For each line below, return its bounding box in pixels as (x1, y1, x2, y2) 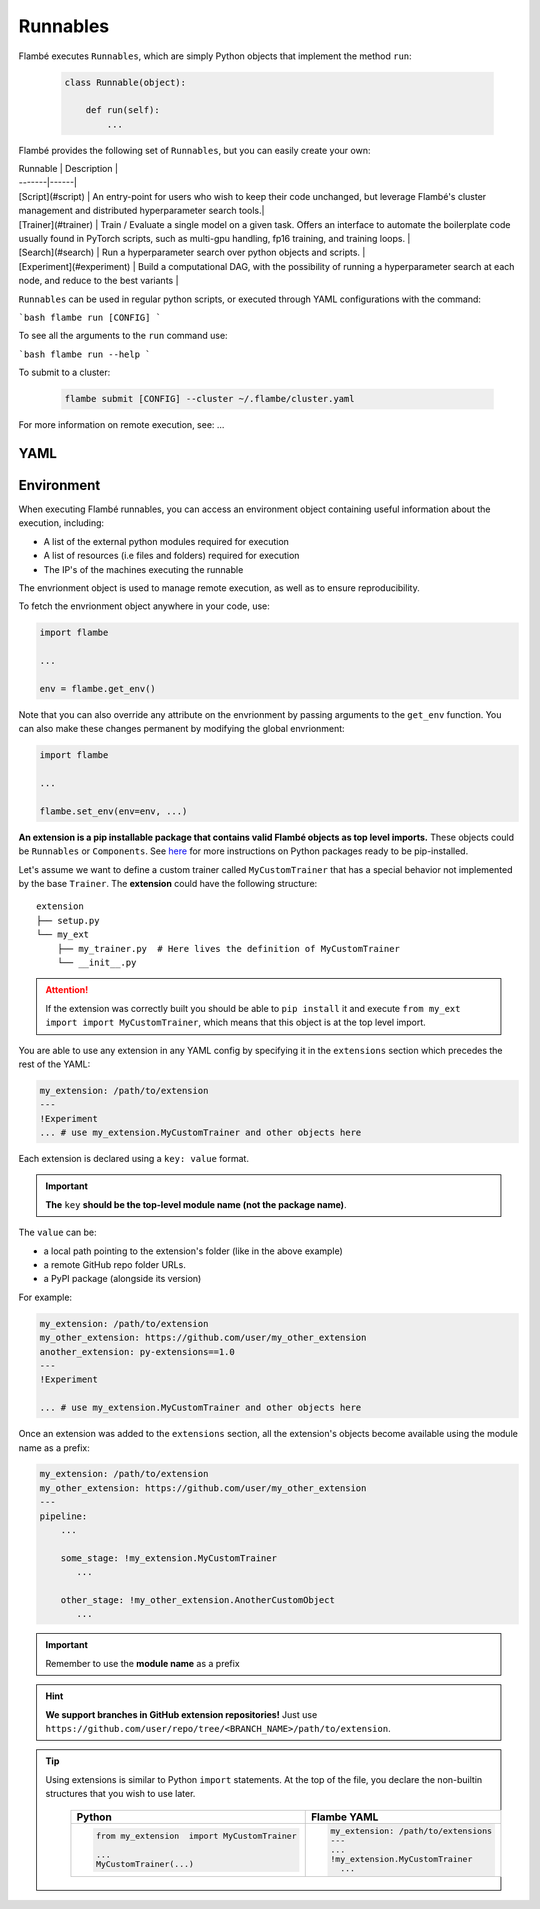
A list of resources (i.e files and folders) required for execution (43, 550, 300, 562)
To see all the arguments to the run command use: (18, 330, 229, 342)
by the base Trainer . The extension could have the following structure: (18, 878, 318, 890)
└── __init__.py (56, 956, 137, 968)
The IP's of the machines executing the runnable (43, 563, 244, 575)
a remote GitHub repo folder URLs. (43, 1259, 187, 1271)
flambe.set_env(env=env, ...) (39, 805, 188, 817)
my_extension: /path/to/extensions (330, 1826, 493, 1837)
